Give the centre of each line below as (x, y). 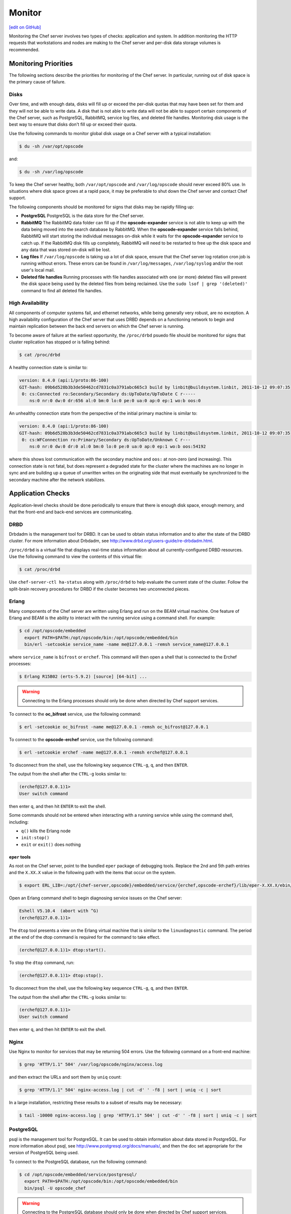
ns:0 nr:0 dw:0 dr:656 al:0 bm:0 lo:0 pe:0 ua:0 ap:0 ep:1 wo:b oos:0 (115, 401)
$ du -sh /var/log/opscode (51, 172)
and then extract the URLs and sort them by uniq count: (65, 1077)
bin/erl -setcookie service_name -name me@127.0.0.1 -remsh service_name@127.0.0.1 (127, 644)
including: (19, 822)
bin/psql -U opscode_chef (55, 1188)
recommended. (24, 50)
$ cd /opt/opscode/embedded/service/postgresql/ (78, 1174)
